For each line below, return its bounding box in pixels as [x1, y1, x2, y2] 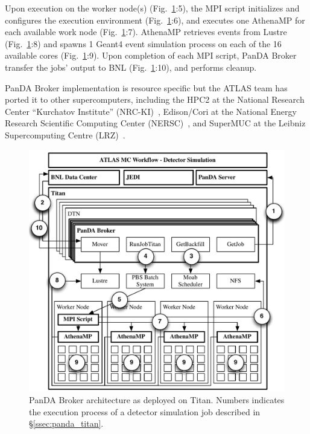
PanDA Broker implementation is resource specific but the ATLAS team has [5, 81, 288, 94]
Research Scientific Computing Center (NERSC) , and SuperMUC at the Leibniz [5, 117, 306, 129]
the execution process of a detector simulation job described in [29, 405, 261, 418]
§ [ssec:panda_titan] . [29, 417, 104, 430]
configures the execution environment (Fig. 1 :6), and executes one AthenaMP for [5, 13, 305, 26]
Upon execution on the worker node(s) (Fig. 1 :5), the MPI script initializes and [5, 2, 300, 14]
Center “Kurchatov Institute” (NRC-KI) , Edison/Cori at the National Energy [5, 105, 297, 117]
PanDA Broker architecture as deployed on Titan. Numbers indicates [29, 394, 285, 406]
